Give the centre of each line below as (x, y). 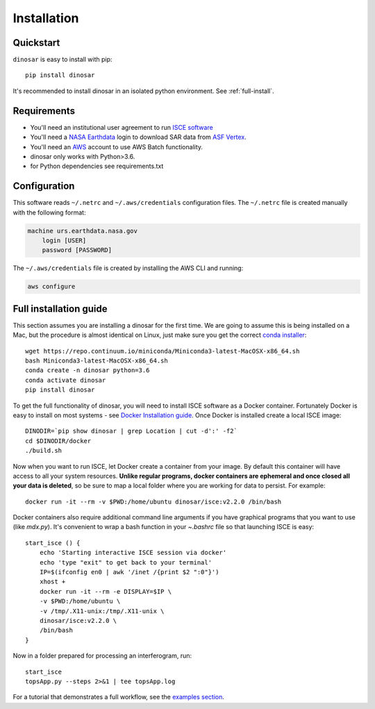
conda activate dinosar (66, 380)
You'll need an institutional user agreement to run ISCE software (122, 127)
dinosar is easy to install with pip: (62, 60)
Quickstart (36, 43)
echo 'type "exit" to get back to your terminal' (125, 562)
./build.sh (44, 451)
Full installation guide (60, 309)
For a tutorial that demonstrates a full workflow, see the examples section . (119, 697)
